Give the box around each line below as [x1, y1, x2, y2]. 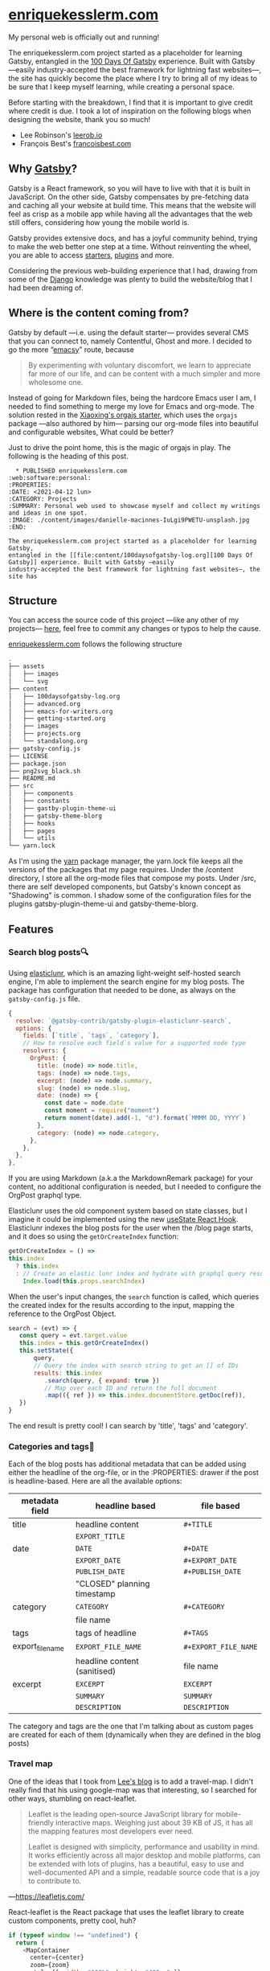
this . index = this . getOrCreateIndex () [18, 1339, 149, 1347]
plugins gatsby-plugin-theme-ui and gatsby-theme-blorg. [8, 899, 198, 909]
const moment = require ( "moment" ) [43, 1107, 160, 1115]
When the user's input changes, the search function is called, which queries [8, 1292, 260, 1301]
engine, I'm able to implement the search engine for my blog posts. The [8, 977, 245, 986]
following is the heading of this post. [8, 451, 129, 461]
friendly [27, 1817, 55, 1827]
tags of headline [75, 1628, 137, 1639]
